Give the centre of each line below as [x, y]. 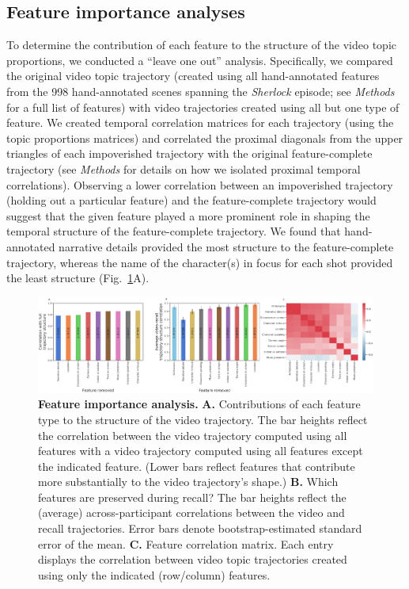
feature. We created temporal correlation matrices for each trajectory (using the [200, 122]
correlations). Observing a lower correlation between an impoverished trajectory [200, 184]
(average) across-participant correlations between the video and [191, 513]
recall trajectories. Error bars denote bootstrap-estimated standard [200, 528]
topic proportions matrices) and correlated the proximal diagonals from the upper [205, 138]
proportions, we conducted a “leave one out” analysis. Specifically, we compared [200, 60]
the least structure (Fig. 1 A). [78, 278]
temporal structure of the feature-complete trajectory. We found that [174, 231]
